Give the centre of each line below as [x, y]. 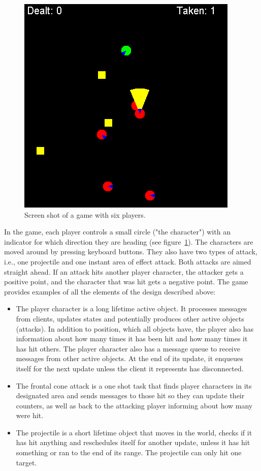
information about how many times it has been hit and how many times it [132, 338]
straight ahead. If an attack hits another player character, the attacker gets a [124, 271]
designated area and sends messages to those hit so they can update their [130, 395]
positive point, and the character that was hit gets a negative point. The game [126, 282]
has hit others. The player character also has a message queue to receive [128, 348]
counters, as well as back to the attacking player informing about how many [134, 405]
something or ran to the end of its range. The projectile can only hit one [129, 452]
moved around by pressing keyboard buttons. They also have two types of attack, [131, 252]
